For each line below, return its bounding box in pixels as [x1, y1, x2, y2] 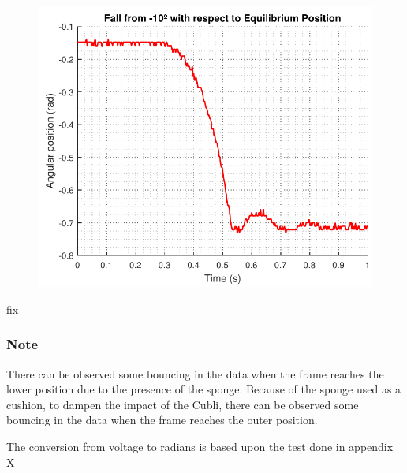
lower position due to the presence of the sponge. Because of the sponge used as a [6, 381, 401, 397]
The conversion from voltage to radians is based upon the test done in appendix [6, 438, 394, 454]
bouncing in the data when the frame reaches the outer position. [6, 412, 318, 428]
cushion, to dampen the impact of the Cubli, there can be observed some [6, 396, 359, 412]
